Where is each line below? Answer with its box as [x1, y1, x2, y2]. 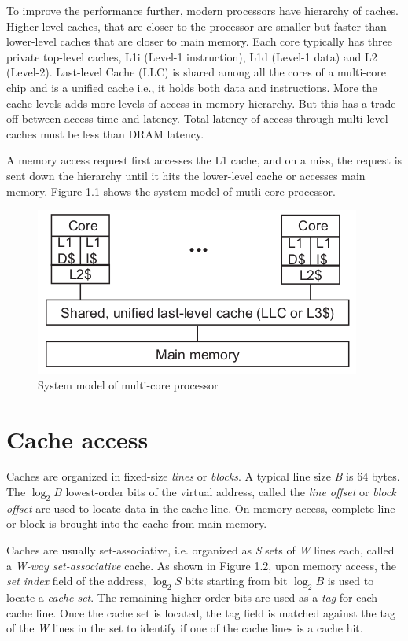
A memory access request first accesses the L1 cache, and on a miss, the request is [6, 152, 402, 168]
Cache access [6, 422, 149, 455]
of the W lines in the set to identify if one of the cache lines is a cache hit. [6, 620, 363, 636]
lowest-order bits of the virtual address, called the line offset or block [65, 484, 396, 500]
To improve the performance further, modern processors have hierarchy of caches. [6, 2, 399, 18]
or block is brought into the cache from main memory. [6, 515, 267, 532]
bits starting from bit [185, 573, 288, 589]
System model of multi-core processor [38, 376, 219, 392]
